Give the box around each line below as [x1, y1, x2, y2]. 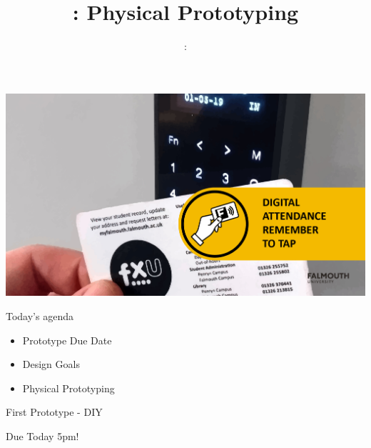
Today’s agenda [6, 309, 73, 324]
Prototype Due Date [22, 332, 112, 347]
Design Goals [22, 357, 80, 372]
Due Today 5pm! [6, 429, 79, 444]
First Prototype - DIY [6, 404, 103, 419]
